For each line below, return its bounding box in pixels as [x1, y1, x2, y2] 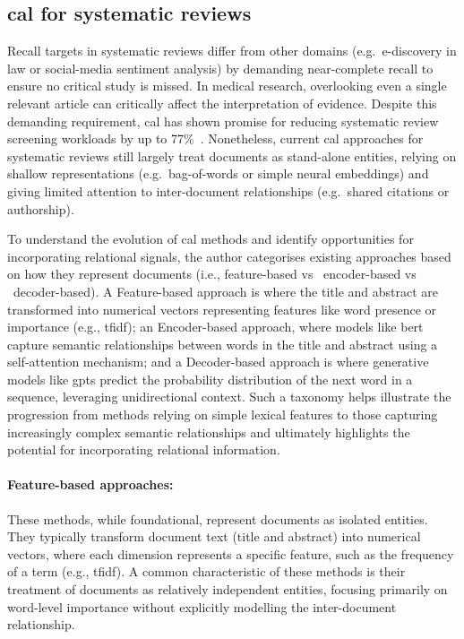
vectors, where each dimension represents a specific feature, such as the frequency [7, 544, 454, 563]
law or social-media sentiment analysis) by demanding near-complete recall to [7, 58, 434, 77]
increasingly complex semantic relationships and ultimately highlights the [7, 422, 410, 441]
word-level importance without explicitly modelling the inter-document [7, 597, 397, 616]
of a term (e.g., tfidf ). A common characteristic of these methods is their [7, 562, 406, 581]
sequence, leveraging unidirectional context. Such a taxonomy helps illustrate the [7, 387, 451, 406]
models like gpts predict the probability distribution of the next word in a [7, 369, 413, 388]
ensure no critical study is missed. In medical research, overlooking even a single [7, 76, 447, 95]
